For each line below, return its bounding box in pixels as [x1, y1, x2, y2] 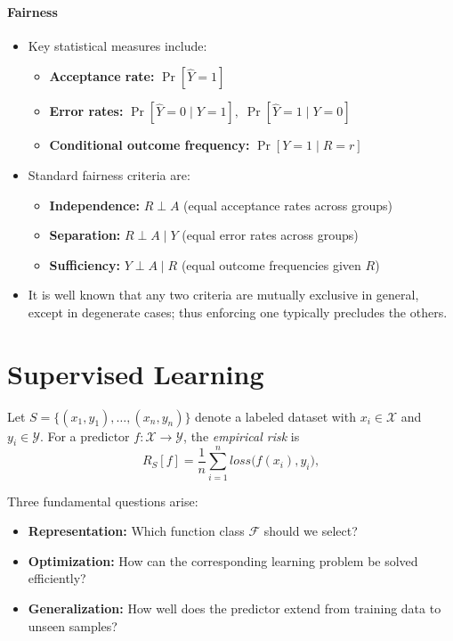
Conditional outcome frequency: [49, 136, 250, 154]
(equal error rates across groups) [182, 226, 359, 244]
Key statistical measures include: [28, 36, 207, 54]
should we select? [263, 522, 358, 540]
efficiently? [28, 569, 86, 588]
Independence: [49, 195, 140, 214]
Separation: [49, 226, 121, 244]
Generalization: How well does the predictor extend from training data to [28, 598, 441, 617]
